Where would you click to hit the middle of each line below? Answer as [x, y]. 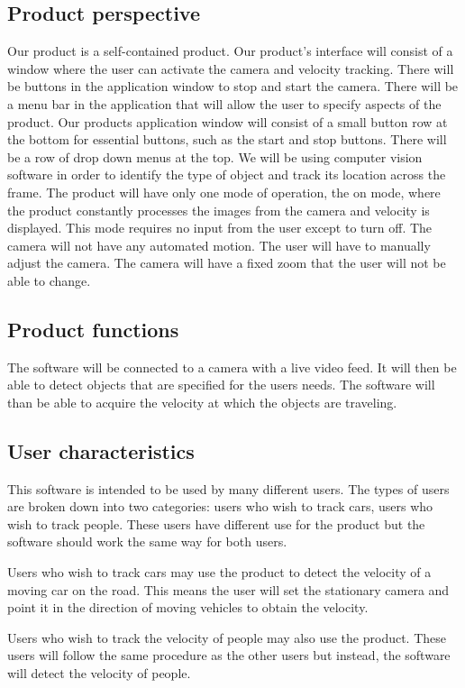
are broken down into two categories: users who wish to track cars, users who [220, 506]
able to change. [49, 280]
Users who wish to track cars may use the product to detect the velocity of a [219, 572]
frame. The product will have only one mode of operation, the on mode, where [224, 192]
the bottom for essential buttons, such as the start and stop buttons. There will [227, 139]
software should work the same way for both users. [147, 541]
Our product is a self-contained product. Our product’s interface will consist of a [230, 51]
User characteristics [101, 450]
